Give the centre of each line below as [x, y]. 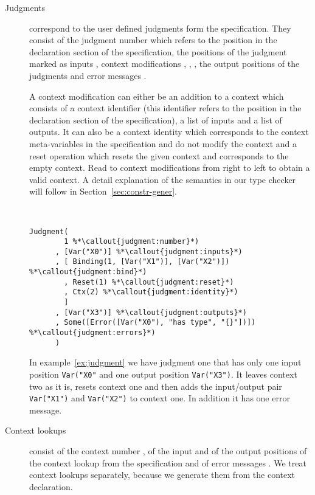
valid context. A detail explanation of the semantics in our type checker [163, 179]
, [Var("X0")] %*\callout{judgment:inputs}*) [149, 251]
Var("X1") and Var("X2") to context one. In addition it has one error [160, 398]
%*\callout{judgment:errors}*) [92, 333]
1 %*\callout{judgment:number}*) [132, 242]
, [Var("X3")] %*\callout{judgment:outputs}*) [151, 312]
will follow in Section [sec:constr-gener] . [103, 191]
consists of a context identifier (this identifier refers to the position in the [165, 108]
